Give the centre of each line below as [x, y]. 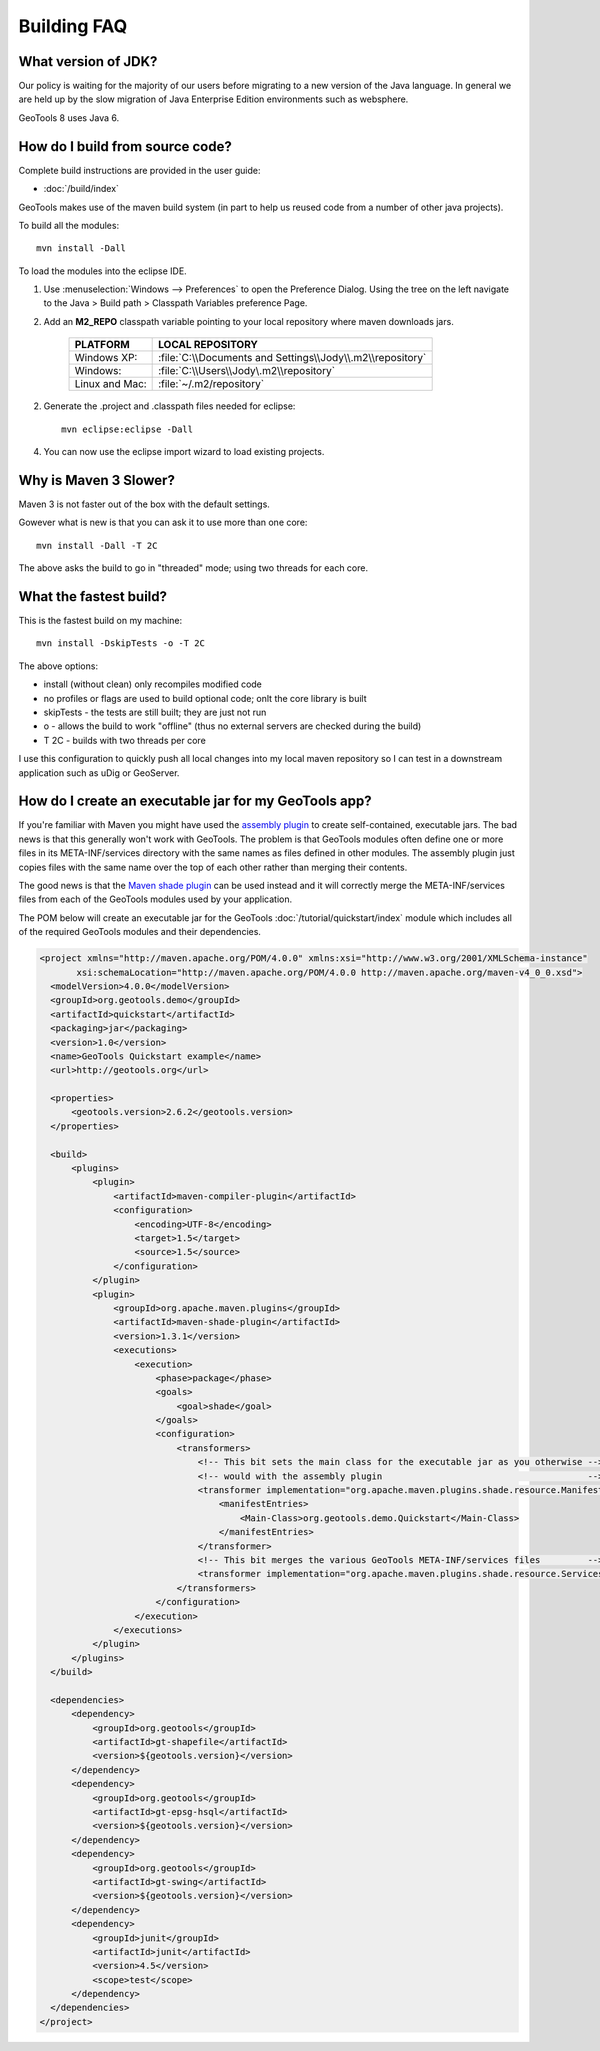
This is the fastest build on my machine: [100, 621]
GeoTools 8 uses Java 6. [69, 117]
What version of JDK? [88, 61]
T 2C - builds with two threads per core [125, 740]
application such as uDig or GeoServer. [99, 772]
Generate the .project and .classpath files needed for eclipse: [169, 406]
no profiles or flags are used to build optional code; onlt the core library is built [205, 698]
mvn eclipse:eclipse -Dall [127, 429]
